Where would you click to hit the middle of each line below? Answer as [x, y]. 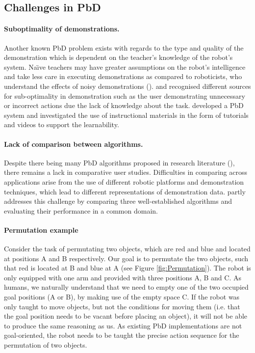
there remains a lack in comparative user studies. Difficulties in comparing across [126, 172]
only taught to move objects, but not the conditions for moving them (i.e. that [122, 306]
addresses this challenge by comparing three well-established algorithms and [118, 201]
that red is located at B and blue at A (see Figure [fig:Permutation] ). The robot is [127, 268]
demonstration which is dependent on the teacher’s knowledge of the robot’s [118, 57]
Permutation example [41, 230]
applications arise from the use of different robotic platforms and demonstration [124, 181]
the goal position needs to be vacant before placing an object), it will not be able [126, 316]
